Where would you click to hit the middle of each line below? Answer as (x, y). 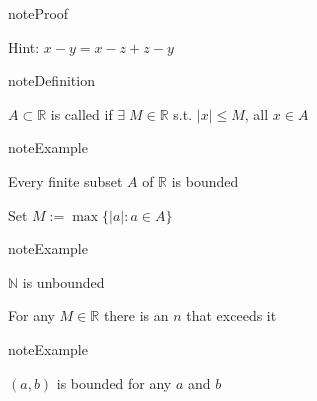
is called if (81, 113)
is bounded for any (114, 382)
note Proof (38, 13)
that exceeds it (231, 315)
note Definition (51, 80)
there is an (136, 315)
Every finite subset (65, 180)
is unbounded (63, 281)
